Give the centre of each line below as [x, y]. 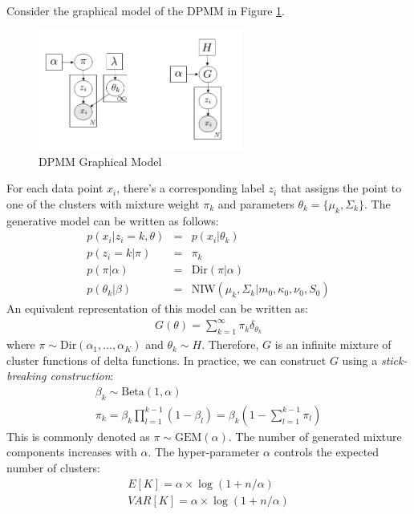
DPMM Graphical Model [100, 161]
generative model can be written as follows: [113, 220]
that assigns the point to [341, 188]
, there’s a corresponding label [191, 188]
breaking [26, 376]
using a [360, 360]
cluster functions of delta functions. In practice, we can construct [166, 360]
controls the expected [327, 452]
